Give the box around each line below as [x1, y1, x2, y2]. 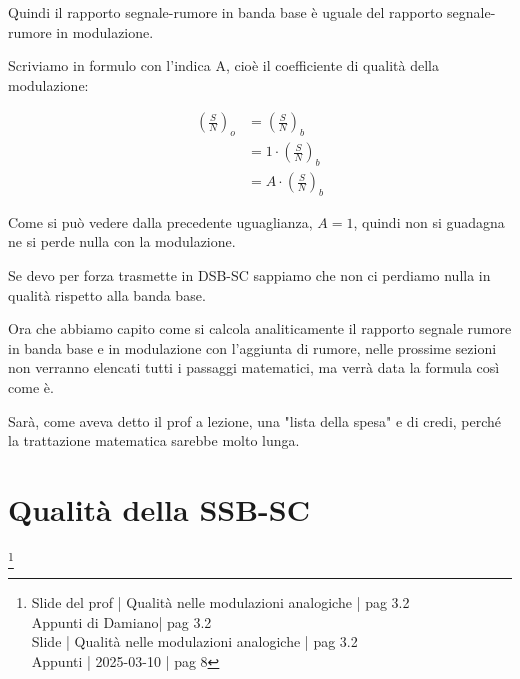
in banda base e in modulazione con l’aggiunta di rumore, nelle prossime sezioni [8, 337, 497, 358]
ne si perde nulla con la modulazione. [8, 231, 236, 252]
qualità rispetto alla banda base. [8, 284, 206, 305]
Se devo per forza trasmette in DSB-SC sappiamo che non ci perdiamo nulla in [8, 265, 491, 286]
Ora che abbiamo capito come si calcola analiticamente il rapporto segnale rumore [8, 318, 512, 339]
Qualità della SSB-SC [8, 488, 310, 529]
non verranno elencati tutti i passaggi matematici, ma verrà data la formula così [8, 357, 500, 378]
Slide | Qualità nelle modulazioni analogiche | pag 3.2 [31, 631, 358, 652]
